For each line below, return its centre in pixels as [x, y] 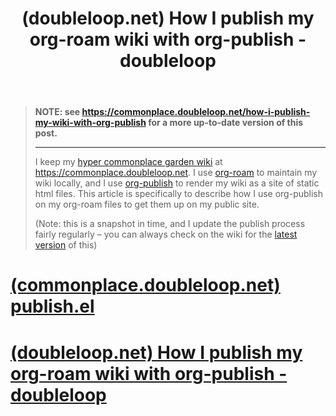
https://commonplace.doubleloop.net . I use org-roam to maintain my [176, 173]
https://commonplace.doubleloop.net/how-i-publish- [196, 112]
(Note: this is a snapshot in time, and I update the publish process [170, 224]
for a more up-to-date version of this [226, 123]
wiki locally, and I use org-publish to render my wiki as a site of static [177, 183]
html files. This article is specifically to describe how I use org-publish [179, 194]
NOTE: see [57, 112]
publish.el [52, 306]
